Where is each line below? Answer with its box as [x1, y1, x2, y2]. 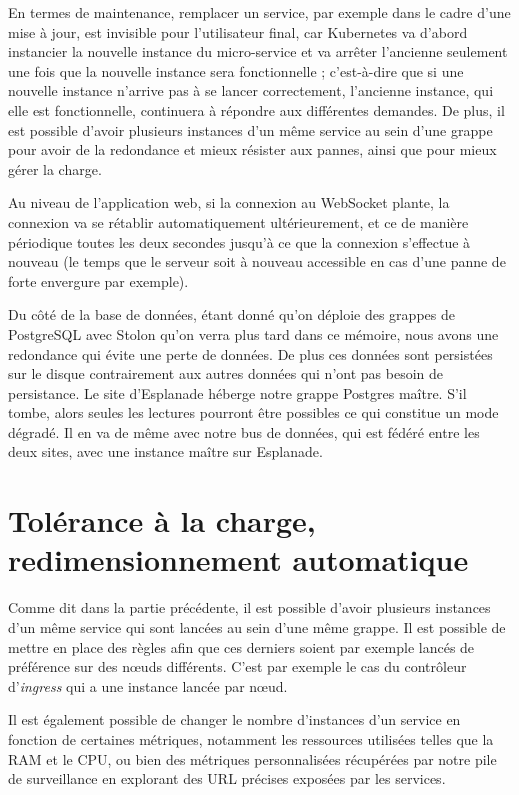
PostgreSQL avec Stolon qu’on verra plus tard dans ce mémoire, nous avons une [8, 323, 499, 344]
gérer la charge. [8, 158, 102, 179]
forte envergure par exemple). [8, 270, 189, 291]
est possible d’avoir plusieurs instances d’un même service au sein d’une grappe [8, 119, 493, 140]
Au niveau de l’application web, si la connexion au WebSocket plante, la [8, 192, 450, 213]
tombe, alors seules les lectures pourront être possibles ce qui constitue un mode [8, 402, 499, 423]
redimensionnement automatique [8, 539, 469, 580]
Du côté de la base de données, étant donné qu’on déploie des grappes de [8, 304, 455, 325]
